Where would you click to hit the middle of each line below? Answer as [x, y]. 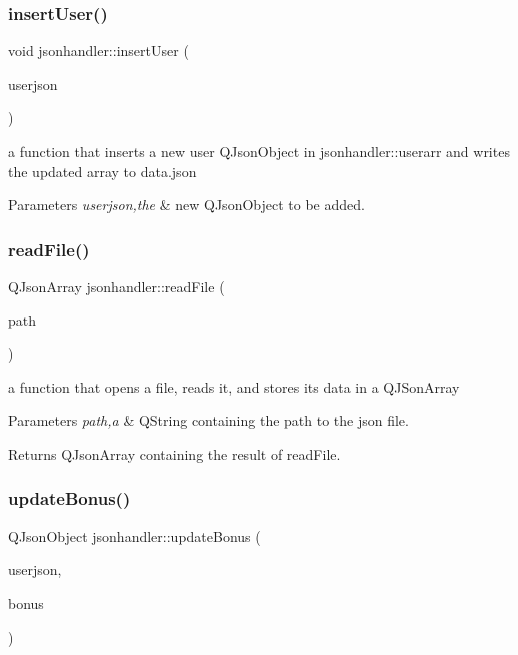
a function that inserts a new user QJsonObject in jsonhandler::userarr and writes [259, 151]
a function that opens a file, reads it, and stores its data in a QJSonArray [234, 386]
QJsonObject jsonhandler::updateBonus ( [134, 535]
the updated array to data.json [102, 170]
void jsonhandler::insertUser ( [98, 50]
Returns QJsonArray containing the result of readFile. [174, 453]
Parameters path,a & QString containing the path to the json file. [208, 420]
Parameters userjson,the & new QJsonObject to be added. [186, 204]
